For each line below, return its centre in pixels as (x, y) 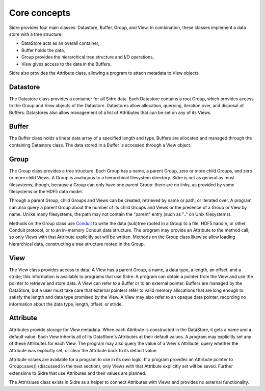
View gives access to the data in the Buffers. (66, 64)
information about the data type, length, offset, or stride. (66, 304)
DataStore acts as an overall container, (60, 43)
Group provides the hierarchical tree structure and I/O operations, (88, 57)
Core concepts (40, 13)
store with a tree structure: (36, 34)
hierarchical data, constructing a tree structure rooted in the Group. (77, 244)
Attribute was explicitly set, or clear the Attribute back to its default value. (83, 350)
